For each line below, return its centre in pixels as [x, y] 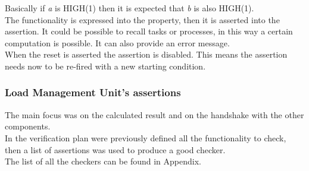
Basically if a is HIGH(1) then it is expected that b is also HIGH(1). [129, 8]
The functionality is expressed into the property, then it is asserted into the [142, 19]
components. [28, 126]
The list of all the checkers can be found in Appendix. [103, 161]
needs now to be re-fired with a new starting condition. [105, 66]
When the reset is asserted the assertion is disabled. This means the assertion [146, 54]
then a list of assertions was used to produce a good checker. [115, 149]
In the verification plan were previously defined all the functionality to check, [146, 137]
